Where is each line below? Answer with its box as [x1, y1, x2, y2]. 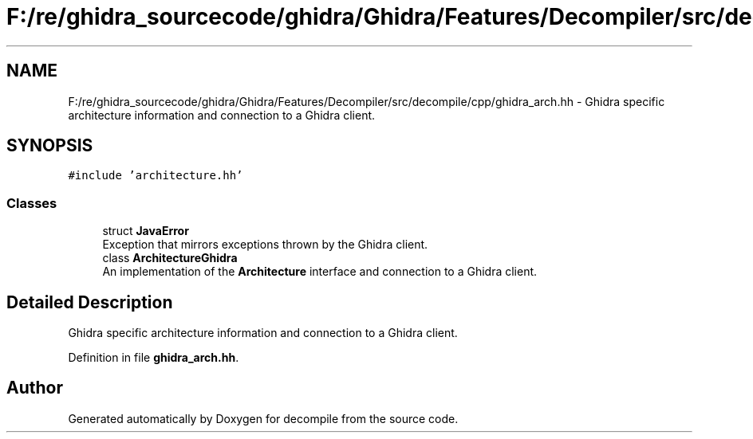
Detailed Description [6, 292, 173, 312]
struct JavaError [102, 224, 189, 238]
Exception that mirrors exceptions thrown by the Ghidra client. [102, 237, 428, 252]
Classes [6, 194, 57, 211]
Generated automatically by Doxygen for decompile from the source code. [68, 411, 459, 425]
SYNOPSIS [6, 135, 93, 156]
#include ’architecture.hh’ [68, 169, 243, 182]
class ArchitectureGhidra [102, 251, 238, 265]
